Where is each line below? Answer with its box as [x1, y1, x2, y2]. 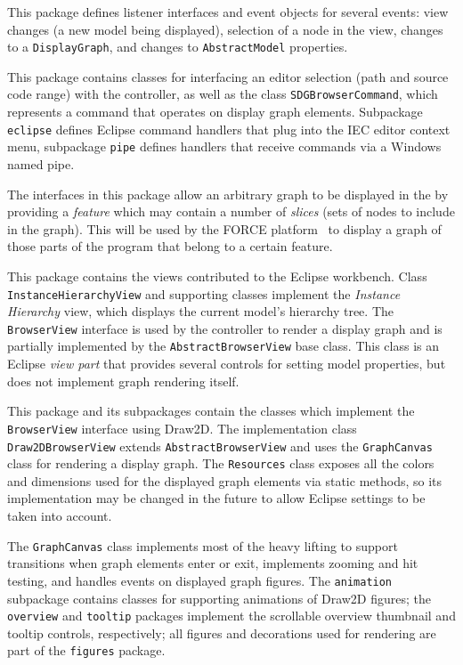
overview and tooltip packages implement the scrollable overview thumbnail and [7, 606, 456, 625]
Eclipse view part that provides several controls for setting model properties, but [7, 354, 446, 373]
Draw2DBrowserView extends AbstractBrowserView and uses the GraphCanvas [7, 436, 433, 455]
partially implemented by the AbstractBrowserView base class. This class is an [7, 337, 440, 355]
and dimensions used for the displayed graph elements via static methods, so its [7, 471, 443, 490]
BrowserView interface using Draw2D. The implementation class [7, 418, 357, 437]
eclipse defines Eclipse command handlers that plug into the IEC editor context [7, 119, 451, 138]
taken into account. [7, 507, 112, 525]
